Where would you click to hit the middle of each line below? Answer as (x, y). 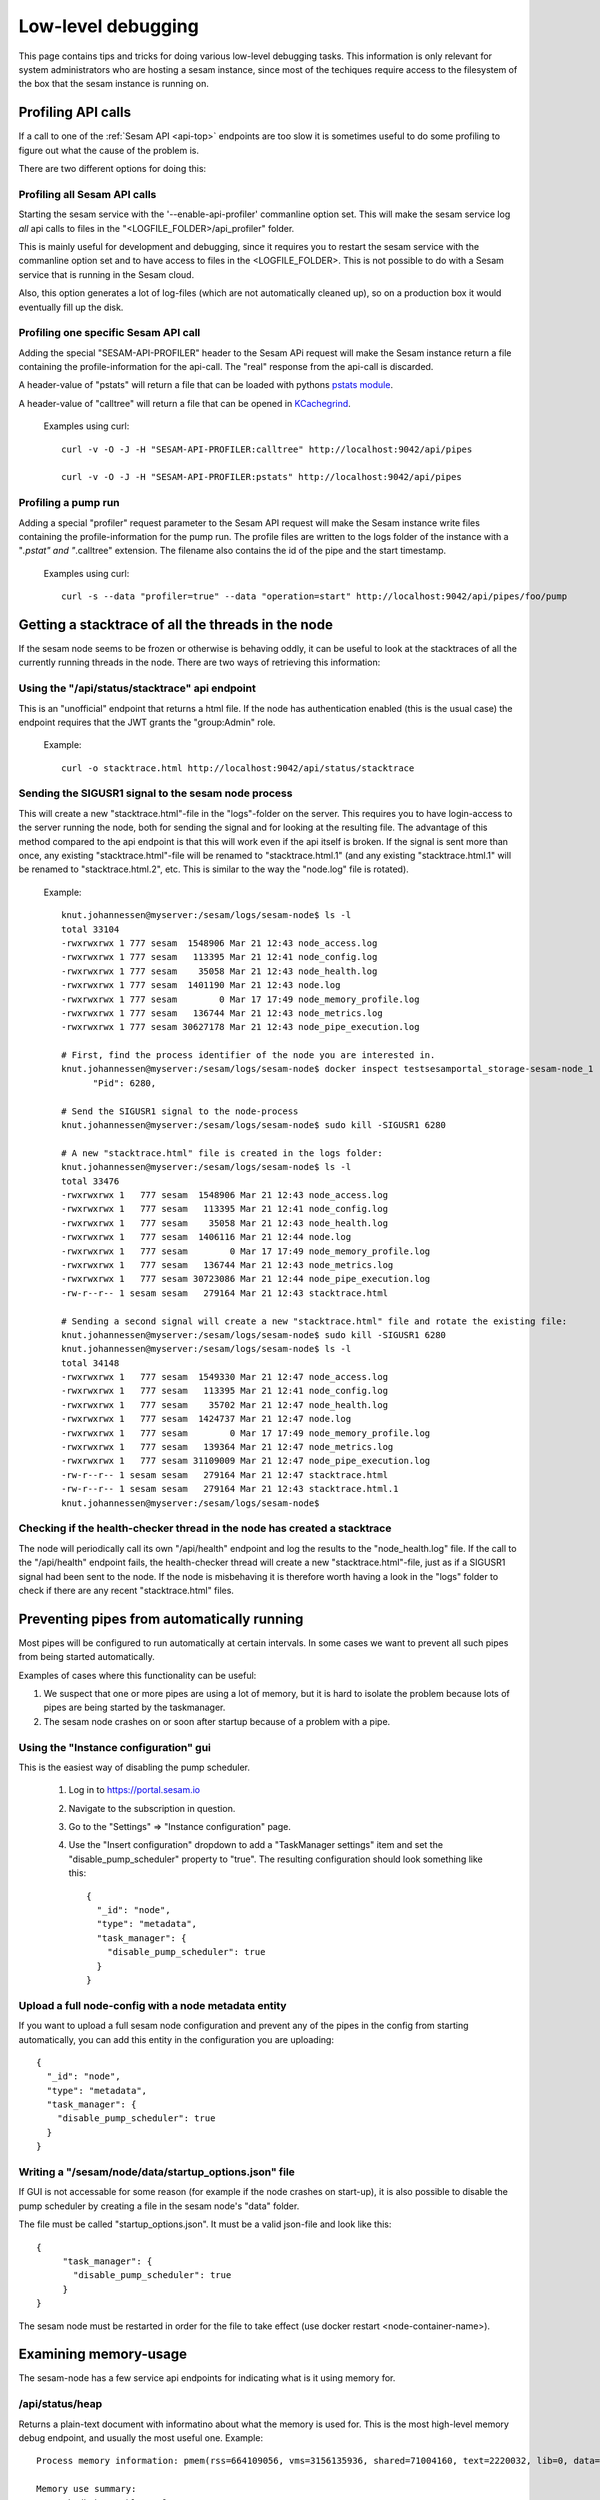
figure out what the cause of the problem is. (109, 150)
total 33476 (90, 1181)
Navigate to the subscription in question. (152, 1808)
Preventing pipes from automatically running (161, 1618)
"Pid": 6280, (124, 1083)
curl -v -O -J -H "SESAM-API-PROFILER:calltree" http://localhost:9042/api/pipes (267, 449)
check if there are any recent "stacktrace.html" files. (126, 1590)
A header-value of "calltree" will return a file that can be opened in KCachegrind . (185, 403)
